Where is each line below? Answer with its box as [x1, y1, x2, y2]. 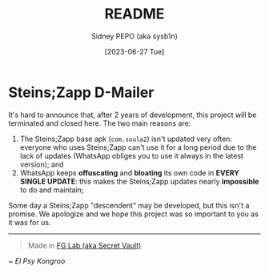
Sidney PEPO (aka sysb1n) [90, 31, 179, 41]
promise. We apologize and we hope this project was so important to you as [8, 209, 259, 219]
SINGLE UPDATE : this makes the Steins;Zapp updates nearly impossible [19, 176, 259, 186]
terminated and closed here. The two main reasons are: [8, 118, 191, 128]
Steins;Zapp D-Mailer [8, 83, 155, 101]
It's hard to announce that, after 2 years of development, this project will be [8, 110, 257, 119]
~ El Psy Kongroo [8, 256, 66, 265]
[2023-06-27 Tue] [104, 46, 165, 56]
